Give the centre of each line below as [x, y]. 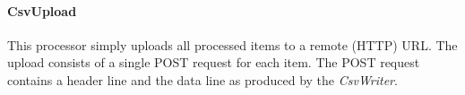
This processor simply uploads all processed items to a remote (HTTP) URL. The [232, 44]
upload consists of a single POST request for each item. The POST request [214, 62]
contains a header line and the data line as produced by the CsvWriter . [202, 79]
